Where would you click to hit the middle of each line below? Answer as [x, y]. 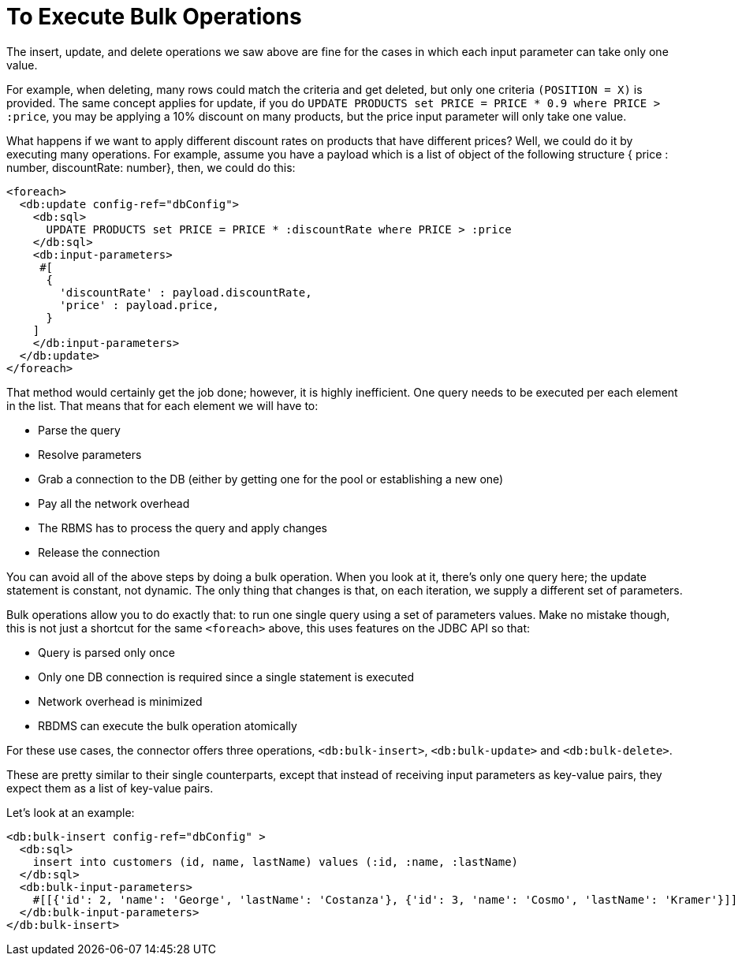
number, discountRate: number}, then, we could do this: [151, 167]
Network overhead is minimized [120, 701]
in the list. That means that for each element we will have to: [162, 405]
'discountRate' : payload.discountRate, [186, 292]
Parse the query [79, 430]
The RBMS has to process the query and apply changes [183, 528]
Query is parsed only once [106, 652]
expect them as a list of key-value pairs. [110, 788]
